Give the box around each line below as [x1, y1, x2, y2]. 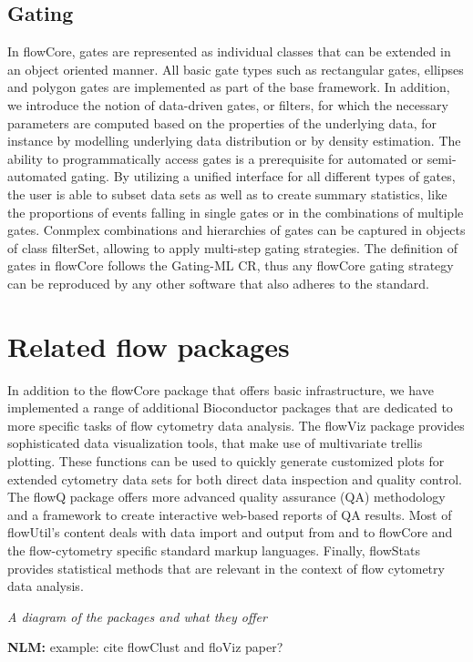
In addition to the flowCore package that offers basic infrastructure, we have [7, 380, 434, 399]
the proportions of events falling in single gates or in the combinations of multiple [7, 202, 464, 221]
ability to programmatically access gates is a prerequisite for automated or [7, 148, 423, 168]
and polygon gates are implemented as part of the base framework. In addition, [7, 77, 450, 97]
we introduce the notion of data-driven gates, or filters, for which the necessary [7, 95, 448, 114]
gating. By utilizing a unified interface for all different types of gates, [70, 167, 456, 186]
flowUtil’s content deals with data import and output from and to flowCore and [7, 523, 453, 542]
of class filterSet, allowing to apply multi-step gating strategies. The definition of [7, 238, 458, 257]
